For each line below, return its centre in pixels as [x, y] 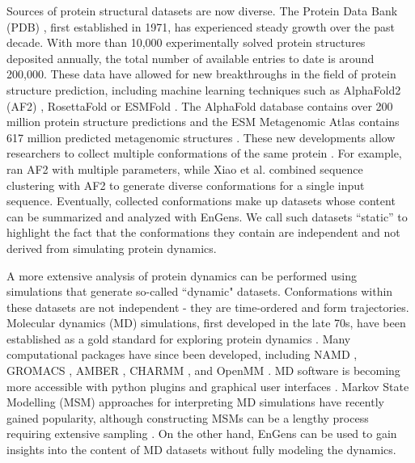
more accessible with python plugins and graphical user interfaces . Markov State [208, 386]
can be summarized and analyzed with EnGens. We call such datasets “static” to [207, 216]
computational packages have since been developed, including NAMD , [182, 354]
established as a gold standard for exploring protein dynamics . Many [179, 338]
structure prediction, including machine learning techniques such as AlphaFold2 [204, 89]
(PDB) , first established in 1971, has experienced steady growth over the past [201, 26]
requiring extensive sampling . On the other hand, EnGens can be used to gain [202, 434]
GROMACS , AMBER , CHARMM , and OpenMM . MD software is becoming [203, 370]
